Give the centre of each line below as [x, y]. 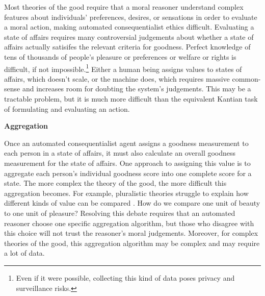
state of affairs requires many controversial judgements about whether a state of [129, 36]
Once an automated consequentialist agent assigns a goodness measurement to [126, 143]
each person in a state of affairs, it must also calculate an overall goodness [120, 153]
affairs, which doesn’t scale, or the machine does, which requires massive [117, 78]
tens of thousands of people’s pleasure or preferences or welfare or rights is [120, 56]
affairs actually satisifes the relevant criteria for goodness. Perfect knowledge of [127, 47]
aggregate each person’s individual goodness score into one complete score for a [128, 173]
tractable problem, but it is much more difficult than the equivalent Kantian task [131, 98]
